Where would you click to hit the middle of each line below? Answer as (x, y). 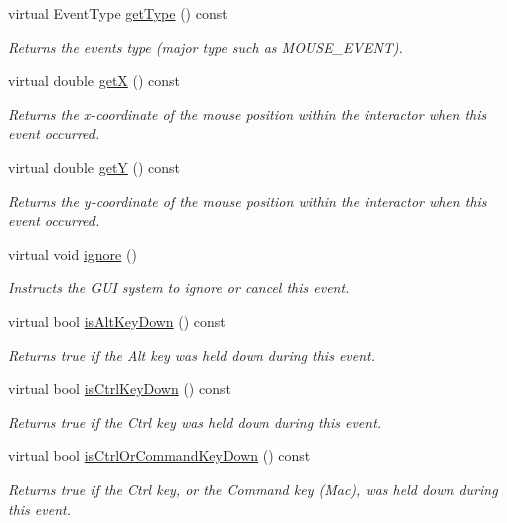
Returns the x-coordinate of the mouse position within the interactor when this (247, 113)
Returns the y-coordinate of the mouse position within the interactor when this (247, 200)
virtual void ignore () (72, 253)
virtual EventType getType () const (118, 13)
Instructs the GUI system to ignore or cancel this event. (179, 287)
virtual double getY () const (94, 166)
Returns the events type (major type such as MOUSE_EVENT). (205, 46)
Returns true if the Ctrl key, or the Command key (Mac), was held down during (253, 488)
